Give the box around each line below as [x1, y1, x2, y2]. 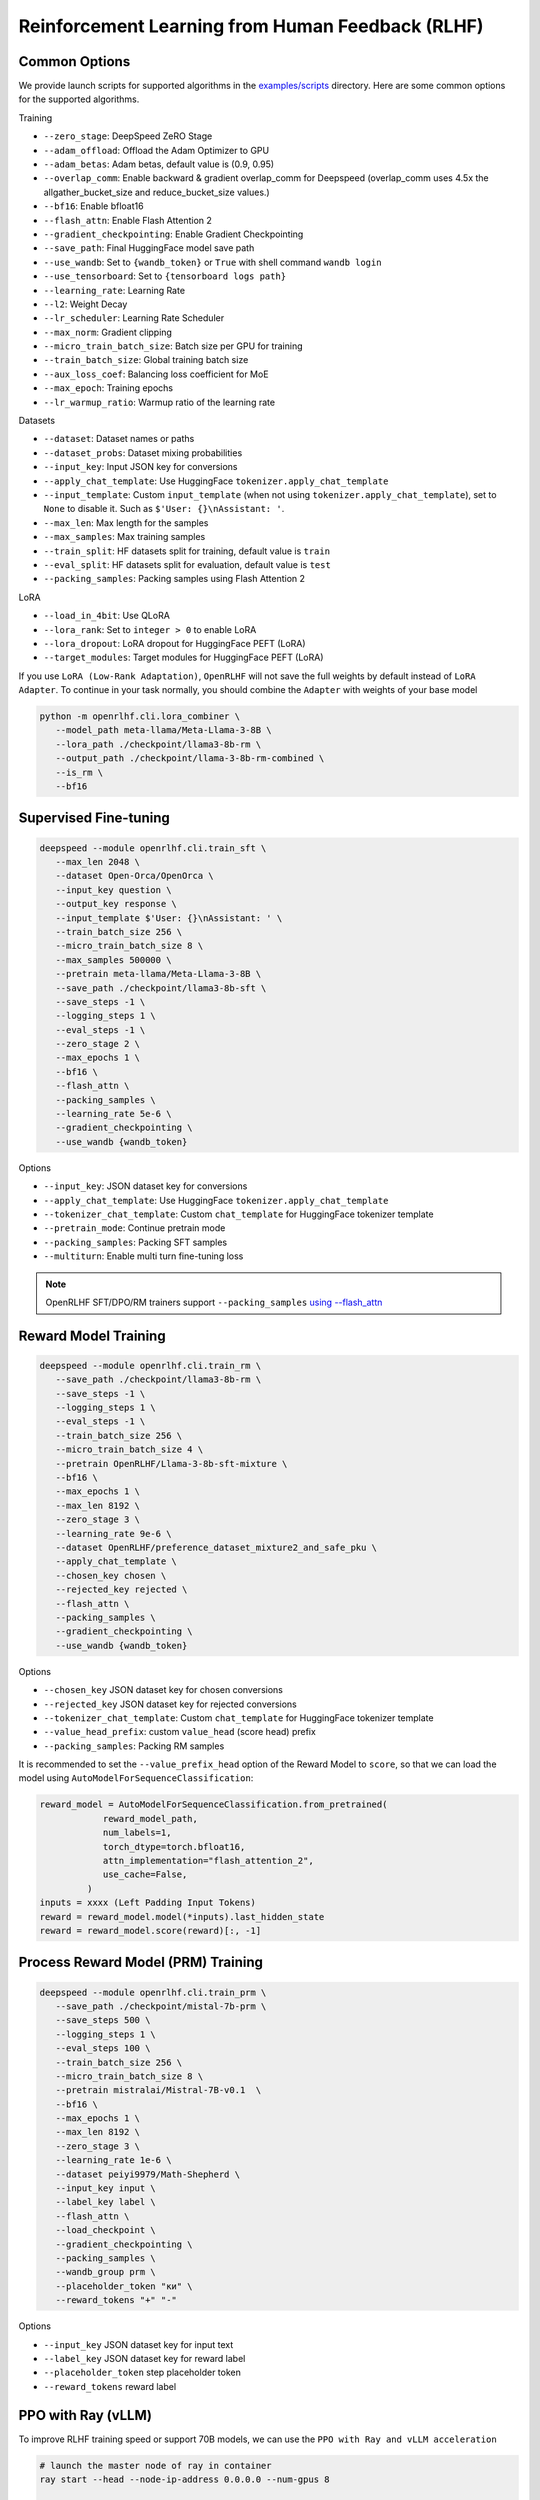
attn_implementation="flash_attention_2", [102, 1855, 314, 1866]
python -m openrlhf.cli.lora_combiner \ [39, 711, 240, 722]
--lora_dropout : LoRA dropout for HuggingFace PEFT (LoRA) [43, 637, 306, 649]
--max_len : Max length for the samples [43, 516, 209, 529]
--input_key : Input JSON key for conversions [43, 461, 239, 473]
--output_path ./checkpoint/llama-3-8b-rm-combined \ [55, 753, 325, 764]
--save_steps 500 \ [55, 2015, 151, 2026]
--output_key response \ [55, 898, 177, 910]
